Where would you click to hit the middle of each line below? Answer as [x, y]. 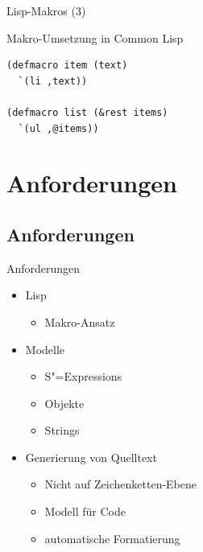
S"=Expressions [83, 376]
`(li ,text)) [53, 81]
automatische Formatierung [112, 538]
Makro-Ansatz [80, 321]
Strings [62, 430]
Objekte [64, 403]
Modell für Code [85, 511]
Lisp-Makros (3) [46, 10]
